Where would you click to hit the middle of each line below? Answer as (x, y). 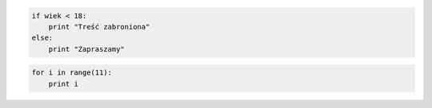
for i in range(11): (72, 73)
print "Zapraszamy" (87, 49)
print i (64, 84)
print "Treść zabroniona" (99, 27)
